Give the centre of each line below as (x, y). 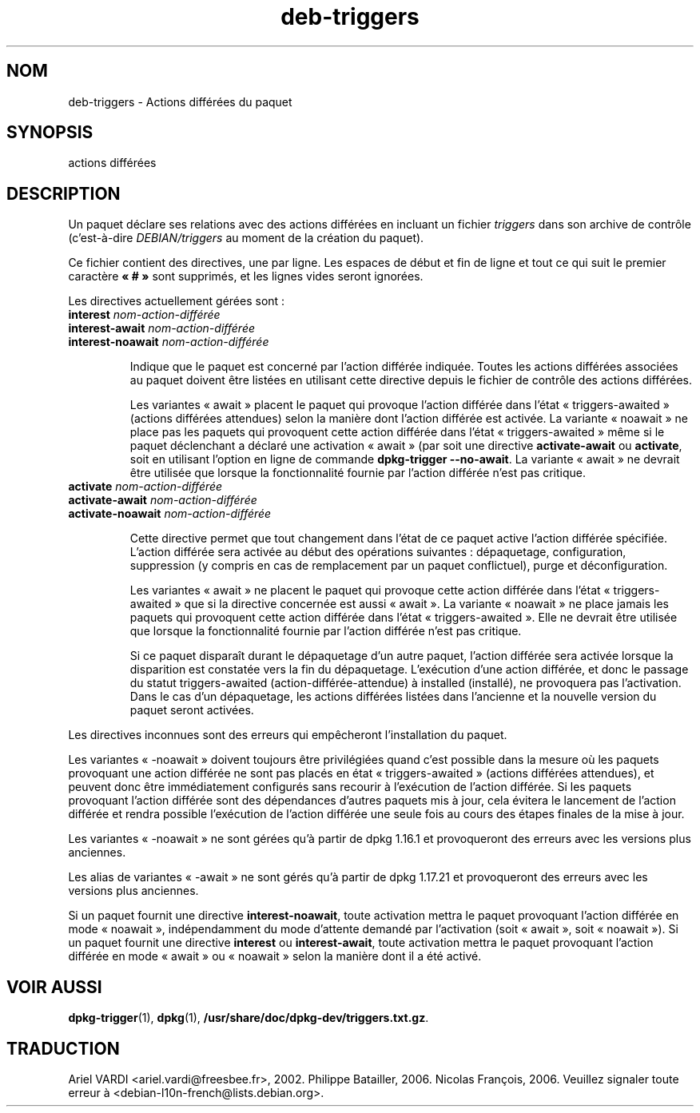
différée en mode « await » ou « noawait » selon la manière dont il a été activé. (275, 956)
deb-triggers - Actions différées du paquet (180, 101)
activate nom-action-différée (145, 487)
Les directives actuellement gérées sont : (177, 301)
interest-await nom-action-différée (162, 328)
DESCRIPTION (64, 193)
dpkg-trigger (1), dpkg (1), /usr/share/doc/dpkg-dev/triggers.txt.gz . (249, 1018)
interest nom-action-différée (144, 315)
